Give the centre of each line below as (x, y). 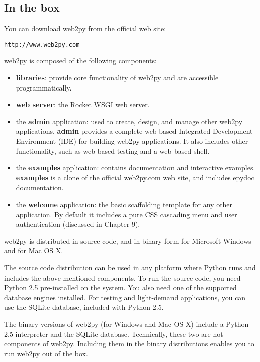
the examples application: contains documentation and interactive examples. (136, 168)
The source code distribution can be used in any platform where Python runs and (130, 267)
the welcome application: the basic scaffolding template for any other (124, 204)
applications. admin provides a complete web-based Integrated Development (134, 131)
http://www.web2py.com (42, 44)
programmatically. (44, 87)
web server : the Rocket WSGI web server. (83, 104)
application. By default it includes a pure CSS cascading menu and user (126, 214)
